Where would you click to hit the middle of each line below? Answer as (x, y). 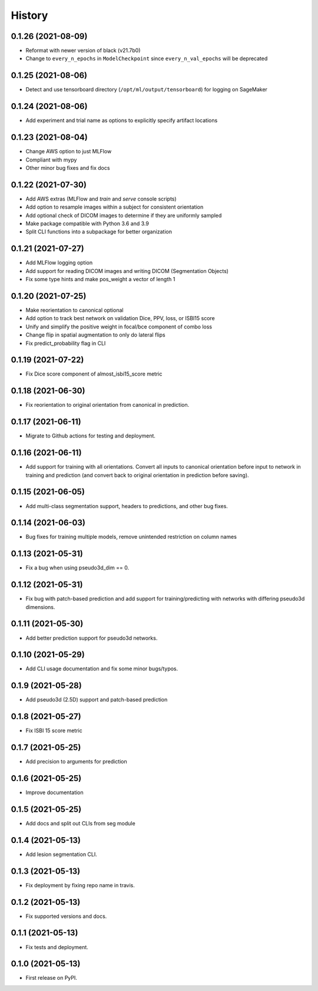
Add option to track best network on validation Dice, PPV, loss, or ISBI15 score (120, 318)
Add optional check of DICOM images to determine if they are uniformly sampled (124, 215)
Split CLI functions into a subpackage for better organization (99, 232)
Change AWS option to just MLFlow (69, 152)
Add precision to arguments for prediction (77, 762)
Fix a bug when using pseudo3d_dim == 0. (77, 568)
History (29, 15)
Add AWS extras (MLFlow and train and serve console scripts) (101, 199)
